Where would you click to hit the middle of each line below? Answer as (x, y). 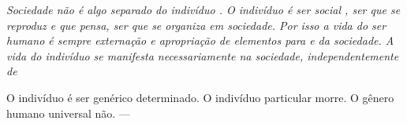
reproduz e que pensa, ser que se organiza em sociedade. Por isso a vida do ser (196, 25)
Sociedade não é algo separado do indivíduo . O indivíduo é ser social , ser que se (203, 9)
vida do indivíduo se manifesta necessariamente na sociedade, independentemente (203, 55)
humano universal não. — (68, 113)
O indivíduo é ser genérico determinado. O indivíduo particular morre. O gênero (200, 97)
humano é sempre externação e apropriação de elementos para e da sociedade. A (200, 40)
